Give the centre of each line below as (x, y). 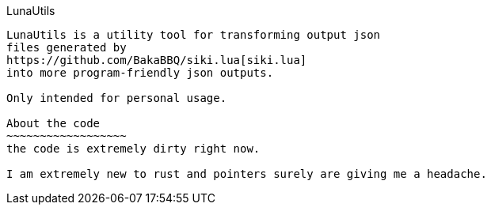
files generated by (67, 47)
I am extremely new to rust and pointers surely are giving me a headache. (247, 174)
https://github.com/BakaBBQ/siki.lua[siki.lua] (157, 60)
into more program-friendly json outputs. (140, 73)
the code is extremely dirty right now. (133, 149)
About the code (53, 123)
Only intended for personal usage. (117, 98)
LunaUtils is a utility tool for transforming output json (194, 35)
